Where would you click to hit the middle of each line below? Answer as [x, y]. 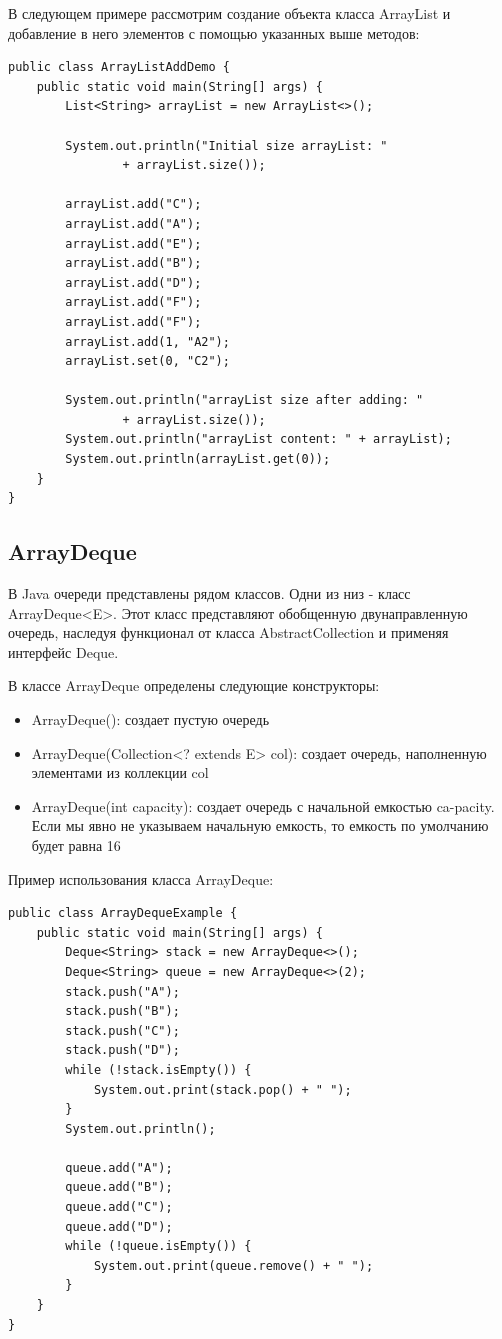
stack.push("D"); [122, 1050]
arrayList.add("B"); [133, 263]
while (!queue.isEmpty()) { [158, 1246]
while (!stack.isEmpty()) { [158, 1069]
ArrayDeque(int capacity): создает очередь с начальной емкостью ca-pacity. [263, 805]
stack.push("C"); [122, 1030]
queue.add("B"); [119, 1187]
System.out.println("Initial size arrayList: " [226, 145]
